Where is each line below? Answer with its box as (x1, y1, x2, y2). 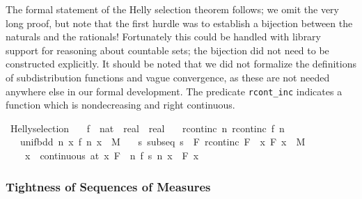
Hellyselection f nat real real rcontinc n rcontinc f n (10, 120, 285, 135)
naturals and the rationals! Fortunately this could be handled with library (6, 29, 321, 44)
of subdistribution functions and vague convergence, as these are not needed (6, 70, 330, 84)
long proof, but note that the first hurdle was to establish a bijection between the (6, 15, 353, 30)
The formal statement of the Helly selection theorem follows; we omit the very (6, 2, 339, 16)
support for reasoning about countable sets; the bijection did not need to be (6, 42, 329, 57)
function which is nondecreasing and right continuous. (6, 97, 235, 112)
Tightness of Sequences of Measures (6, 177, 211, 195)
